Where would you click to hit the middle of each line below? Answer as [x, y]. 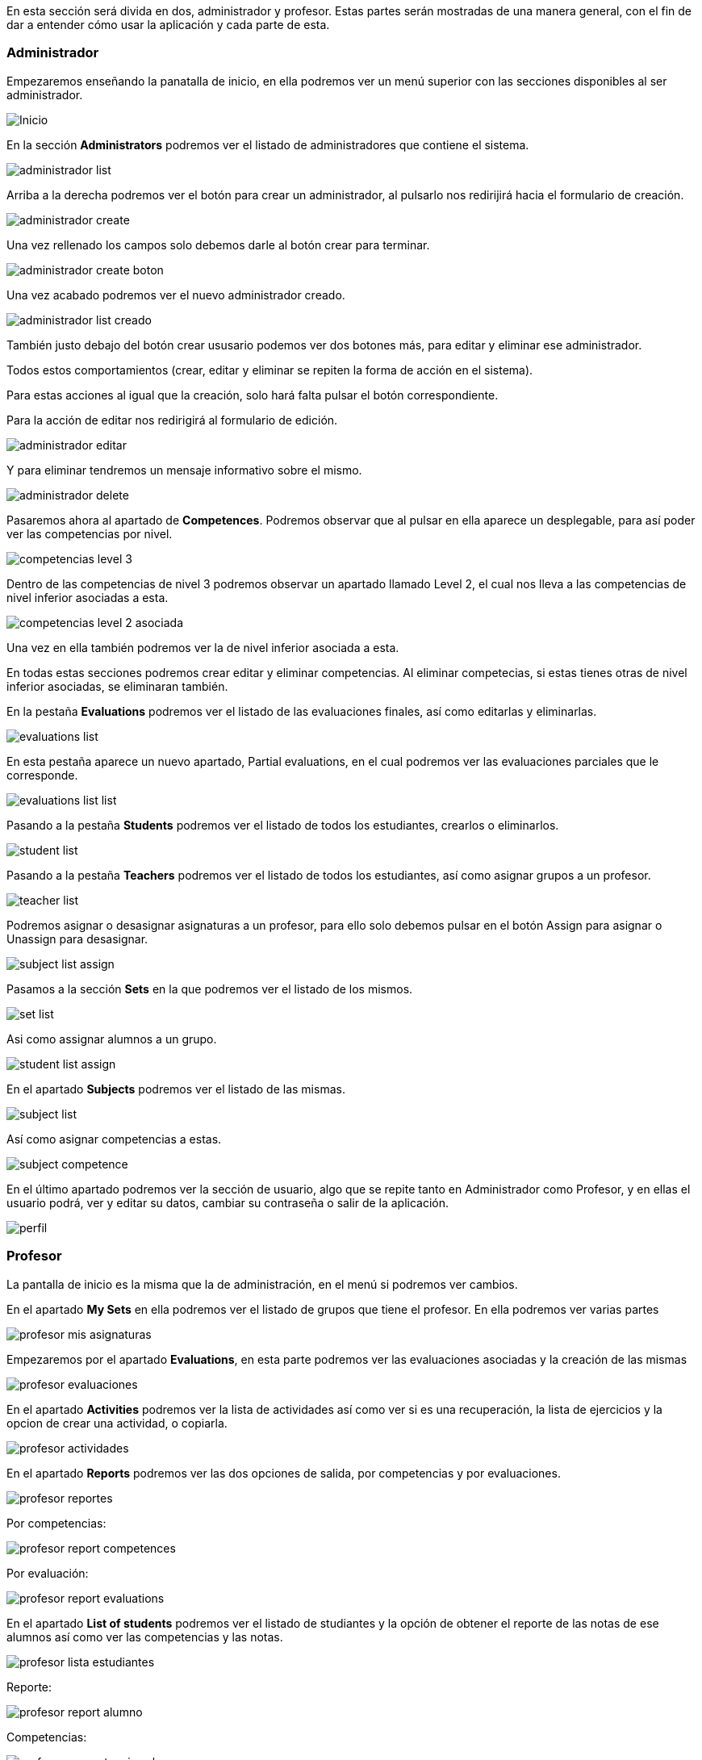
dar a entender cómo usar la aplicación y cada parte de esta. [168, 25]
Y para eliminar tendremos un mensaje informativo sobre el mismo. [184, 470]
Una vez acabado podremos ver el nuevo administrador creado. [176, 295]
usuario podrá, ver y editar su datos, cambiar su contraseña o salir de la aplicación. [228, 1202]
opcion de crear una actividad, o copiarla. [117, 1423]
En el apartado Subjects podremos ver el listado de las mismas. [176, 1089]
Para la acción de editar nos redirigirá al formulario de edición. [172, 420]
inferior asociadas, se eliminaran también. [117, 686]
